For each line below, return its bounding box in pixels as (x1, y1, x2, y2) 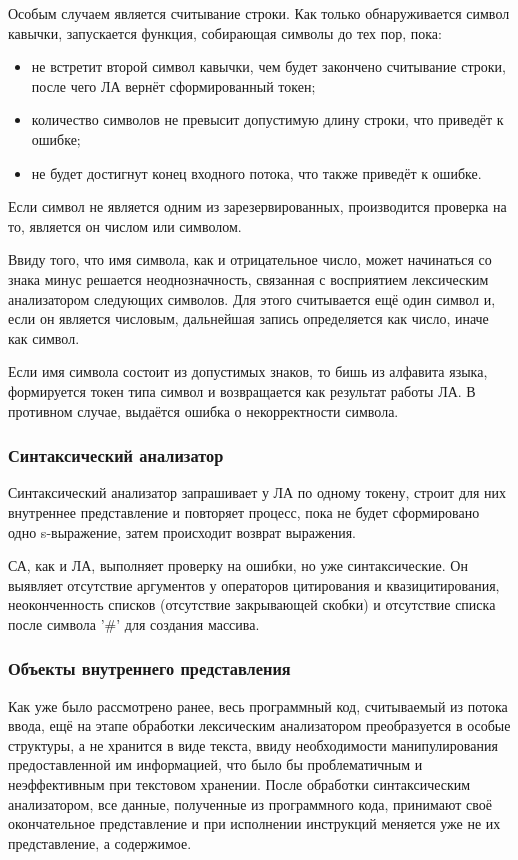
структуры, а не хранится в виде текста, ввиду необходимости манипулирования (8, 734, 498, 755)
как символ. (8, 327, 80, 348)
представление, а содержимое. (8, 832, 192, 853)
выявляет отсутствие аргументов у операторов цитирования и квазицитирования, (8, 574, 500, 595)
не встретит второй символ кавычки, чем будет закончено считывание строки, (31, 56, 506, 77)
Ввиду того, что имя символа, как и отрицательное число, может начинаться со (8, 249, 492, 270)
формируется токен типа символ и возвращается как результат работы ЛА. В (8, 380, 476, 401)
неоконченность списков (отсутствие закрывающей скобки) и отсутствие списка (8, 594, 496, 615)
